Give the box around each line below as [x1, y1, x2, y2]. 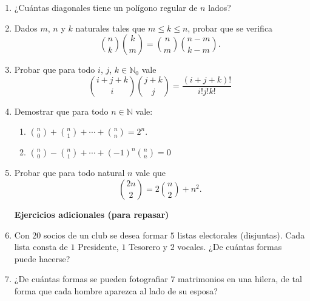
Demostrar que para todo [14, 104, 109, 117]
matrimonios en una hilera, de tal [178, 272, 302, 285]
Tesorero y [129, 240, 168, 253]
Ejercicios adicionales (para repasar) [14, 208, 169, 220]
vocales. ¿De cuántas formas [177, 240, 282, 253]
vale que [135, 166, 166, 179]
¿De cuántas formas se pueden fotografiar [14, 272, 168, 285]
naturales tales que [75, 21, 146, 34]
